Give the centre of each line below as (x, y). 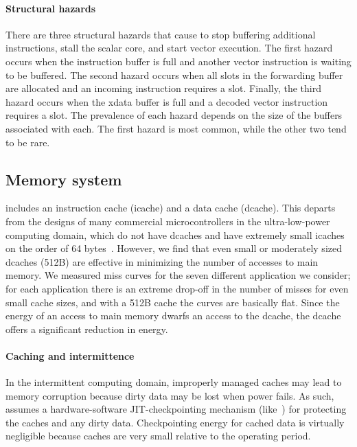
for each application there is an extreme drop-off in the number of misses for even (177, 288)
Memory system (64, 179)
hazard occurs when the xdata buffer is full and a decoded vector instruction (167, 101)
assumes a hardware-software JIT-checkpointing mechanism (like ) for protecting (176, 409)
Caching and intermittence (70, 355)
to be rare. (28, 142)
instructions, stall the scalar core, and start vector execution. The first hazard (169, 48)
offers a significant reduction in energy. (87, 329)
